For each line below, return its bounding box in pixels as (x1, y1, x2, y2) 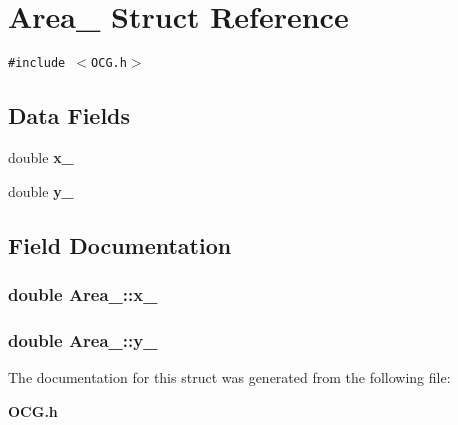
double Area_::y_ (8, 327, 158, 352)
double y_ (8, 180, 74, 201)
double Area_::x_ (8, 281, 158, 306)
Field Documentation (8, 229, 232, 260)
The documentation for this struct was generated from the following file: (8, 367, 451, 388)
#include (8, 56, 66, 71)
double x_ (8, 146, 74, 167)
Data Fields (8, 100, 131, 131)
